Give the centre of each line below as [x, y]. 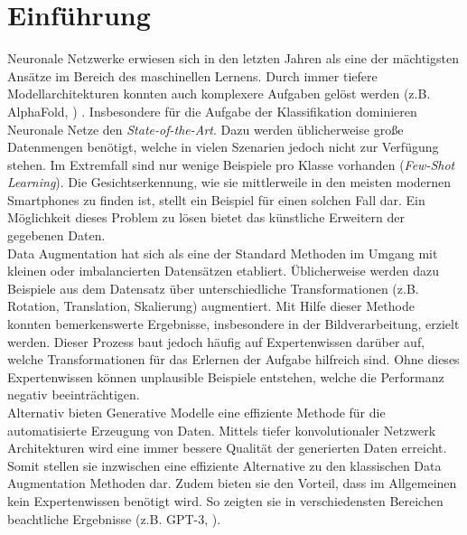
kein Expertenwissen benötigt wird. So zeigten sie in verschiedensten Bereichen [225, 500]
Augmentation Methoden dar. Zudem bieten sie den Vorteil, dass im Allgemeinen [232, 483]
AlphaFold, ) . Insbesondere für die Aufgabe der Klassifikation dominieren [212, 111]
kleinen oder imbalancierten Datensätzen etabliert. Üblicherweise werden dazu [224, 271]
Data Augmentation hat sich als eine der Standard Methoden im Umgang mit [223, 253]
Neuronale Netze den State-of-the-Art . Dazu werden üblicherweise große [205, 129]
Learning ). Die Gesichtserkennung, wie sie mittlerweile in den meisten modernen [229, 182]
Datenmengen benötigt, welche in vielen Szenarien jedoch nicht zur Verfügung [223, 147]
